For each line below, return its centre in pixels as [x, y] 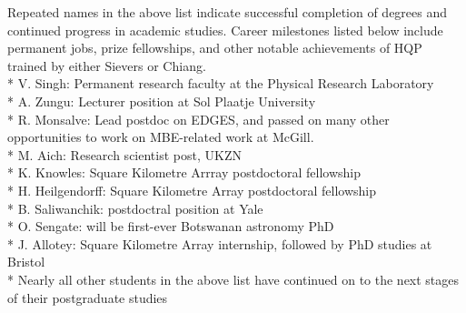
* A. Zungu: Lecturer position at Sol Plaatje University [162, 101]
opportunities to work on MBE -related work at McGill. [161, 137]
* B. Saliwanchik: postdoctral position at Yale [135, 208]
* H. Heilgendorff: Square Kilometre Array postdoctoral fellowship [192, 190]
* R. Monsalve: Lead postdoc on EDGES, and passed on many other [198, 119]
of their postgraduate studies [88, 297]
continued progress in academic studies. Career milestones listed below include [225, 30]
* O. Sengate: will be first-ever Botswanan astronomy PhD [171, 226]
